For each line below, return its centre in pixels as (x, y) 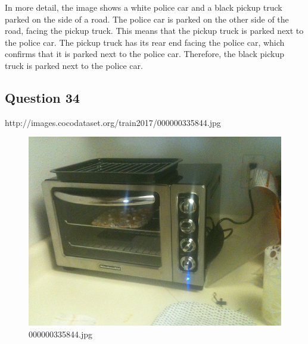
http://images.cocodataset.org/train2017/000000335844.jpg (113, 122)
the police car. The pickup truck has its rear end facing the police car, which (145, 42)
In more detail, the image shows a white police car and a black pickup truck (144, 7)
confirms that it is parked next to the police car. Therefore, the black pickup (144, 54)
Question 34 (42, 97)
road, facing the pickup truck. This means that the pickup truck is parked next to (154, 31)
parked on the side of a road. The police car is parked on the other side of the (147, 19)
